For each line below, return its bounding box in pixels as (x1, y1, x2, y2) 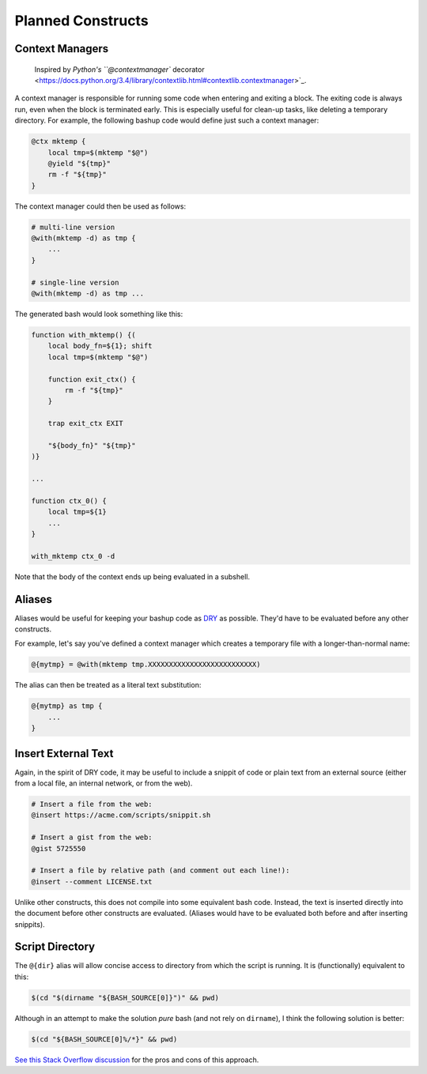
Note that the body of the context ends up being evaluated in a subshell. (14, 571, 251, 581)
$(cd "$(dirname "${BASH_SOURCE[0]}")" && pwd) (31, 993, 219, 1002)
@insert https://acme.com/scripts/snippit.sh (31, 811, 211, 820)
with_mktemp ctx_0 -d (31, 552, 115, 560)
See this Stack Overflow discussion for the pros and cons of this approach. (14, 1055, 259, 1065)
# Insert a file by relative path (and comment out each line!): (31, 866, 290, 875)
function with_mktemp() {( (31, 330, 136, 339)
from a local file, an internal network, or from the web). (14, 778, 193, 788)
